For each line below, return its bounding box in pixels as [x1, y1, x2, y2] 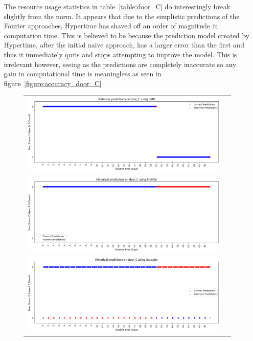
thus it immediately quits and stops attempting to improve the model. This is [4, 49, 237, 59]
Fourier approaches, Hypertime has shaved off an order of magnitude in [4, 21, 218, 31]
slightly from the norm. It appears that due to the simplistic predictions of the [4, 11, 240, 21]
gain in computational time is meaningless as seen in [4, 68, 161, 79]
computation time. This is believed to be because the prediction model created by [4, 30, 250, 40]
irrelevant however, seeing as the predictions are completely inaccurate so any [4, 59, 236, 69]
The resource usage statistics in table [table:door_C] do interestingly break [4, 1, 230, 11]
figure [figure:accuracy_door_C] [4, 78, 102, 88]
